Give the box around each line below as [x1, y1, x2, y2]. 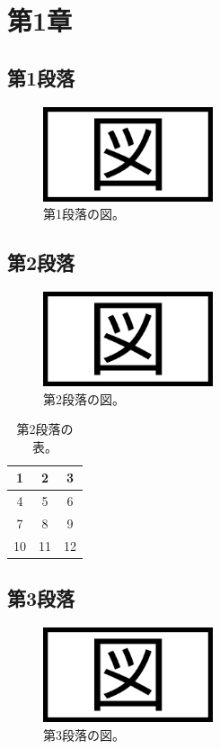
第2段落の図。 [43, 389, 125, 408]
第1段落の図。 [43, 204, 125, 223]
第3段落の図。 [43, 725, 125, 744]
